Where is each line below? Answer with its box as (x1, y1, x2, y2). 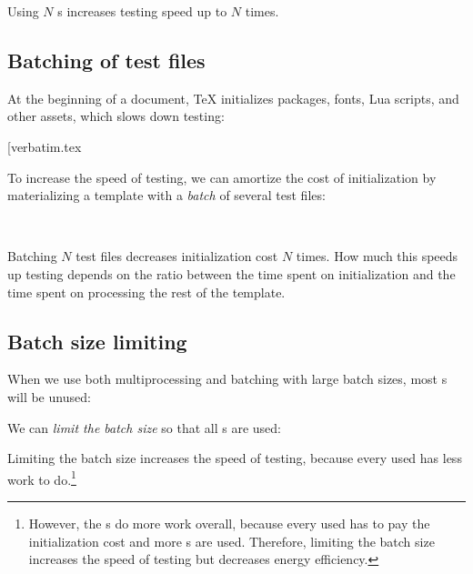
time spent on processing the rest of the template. (7, 282, 286, 301)
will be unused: (7, 387, 91, 406)
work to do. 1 (7, 467, 76, 488)
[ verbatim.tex (7, 136, 82, 156)
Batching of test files (7, 45, 206, 74)
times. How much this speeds (296, 247, 458, 266)
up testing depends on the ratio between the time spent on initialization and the (7, 264, 456, 283)
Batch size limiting (7, 327, 187, 355)
